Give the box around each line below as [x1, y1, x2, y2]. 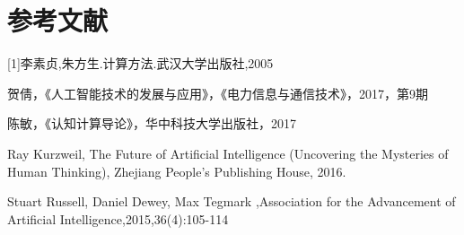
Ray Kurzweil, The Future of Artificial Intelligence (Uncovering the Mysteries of [7, 144, 449, 162]
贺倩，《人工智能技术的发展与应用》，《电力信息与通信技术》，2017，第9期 [7, 83, 428, 102]
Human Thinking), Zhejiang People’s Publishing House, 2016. [7, 161, 346, 180]
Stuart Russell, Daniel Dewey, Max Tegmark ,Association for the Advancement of [7, 192, 456, 211]
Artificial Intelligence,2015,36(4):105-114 [7, 209, 229, 228]
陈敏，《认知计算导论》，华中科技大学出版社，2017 [7, 114, 296, 133]
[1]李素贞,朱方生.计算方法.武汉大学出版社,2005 [7, 54, 274, 73]
